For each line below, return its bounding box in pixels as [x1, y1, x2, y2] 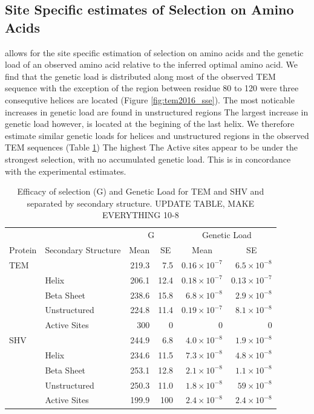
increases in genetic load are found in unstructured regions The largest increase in [5, 105, 309, 118]
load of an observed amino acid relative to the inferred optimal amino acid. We [5, 58, 298, 71]
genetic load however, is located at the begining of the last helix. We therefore [5, 117, 295, 130]
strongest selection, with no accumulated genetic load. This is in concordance [5, 152, 291, 165]
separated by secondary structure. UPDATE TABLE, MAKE [27, 196, 255, 209]
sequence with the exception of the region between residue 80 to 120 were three [5, 82, 299, 94]
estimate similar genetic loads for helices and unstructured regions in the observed [5, 129, 309, 141]
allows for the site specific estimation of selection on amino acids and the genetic [5, 46, 304, 59]
